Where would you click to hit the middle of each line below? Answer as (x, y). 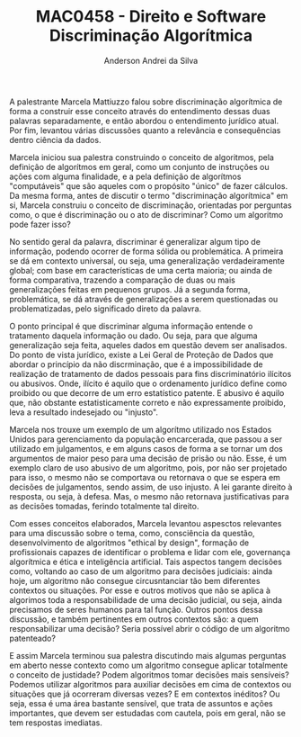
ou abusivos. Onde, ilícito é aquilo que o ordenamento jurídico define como (148, 383)
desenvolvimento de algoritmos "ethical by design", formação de (129, 543)
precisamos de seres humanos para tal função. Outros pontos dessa (136, 609)
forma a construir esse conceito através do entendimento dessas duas (140, 111)
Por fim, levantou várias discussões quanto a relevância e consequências (145, 130)
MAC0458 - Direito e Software (151, 17)
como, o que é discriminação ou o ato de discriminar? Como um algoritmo (146, 214)
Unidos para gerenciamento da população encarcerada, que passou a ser (146, 439)
